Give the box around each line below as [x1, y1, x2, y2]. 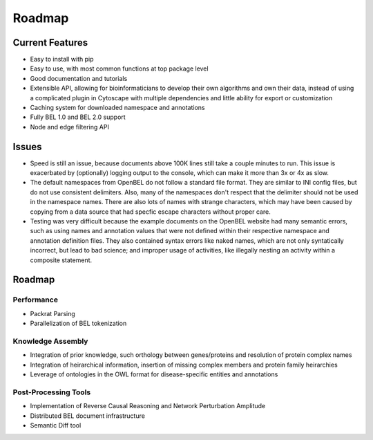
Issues [12, 140, 42, 152]
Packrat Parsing [30, 309, 75, 318]
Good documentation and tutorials [30, 74, 128, 82]
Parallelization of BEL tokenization [30, 319, 127, 328]
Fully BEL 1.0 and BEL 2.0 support [30, 113, 126, 121]
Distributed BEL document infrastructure [30, 412, 145, 420]
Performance [12, 295, 59, 304]
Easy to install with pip [30, 55, 94, 64]
